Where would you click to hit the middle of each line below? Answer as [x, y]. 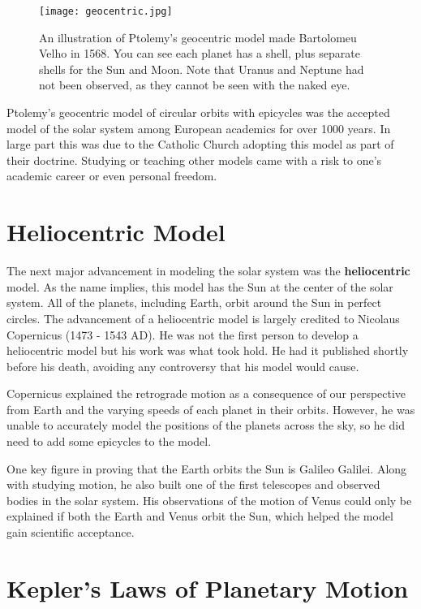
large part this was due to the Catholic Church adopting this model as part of [200, 144]
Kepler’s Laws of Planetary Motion [208, 587]
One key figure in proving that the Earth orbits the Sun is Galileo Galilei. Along [207, 468]
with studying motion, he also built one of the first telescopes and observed [193, 484]
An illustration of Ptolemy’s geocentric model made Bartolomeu [198, 37]
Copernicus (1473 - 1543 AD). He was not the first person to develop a [183, 334]
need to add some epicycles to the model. [109, 441]
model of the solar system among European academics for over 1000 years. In [199, 128]
